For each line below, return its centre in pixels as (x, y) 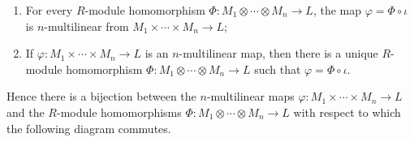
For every (49, 10)
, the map (337, 10)
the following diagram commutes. (89, 128)
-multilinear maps (250, 96)
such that (278, 69)
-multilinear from (86, 26)
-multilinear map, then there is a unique (278, 53)
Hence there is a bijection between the (101, 96)
